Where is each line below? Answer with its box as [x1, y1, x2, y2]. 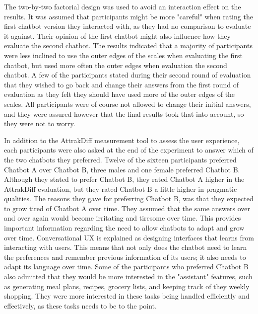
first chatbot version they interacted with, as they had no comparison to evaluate [4, 21, 251, 31]
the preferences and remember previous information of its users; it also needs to [4, 251, 246, 262]
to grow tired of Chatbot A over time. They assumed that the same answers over [4, 203, 250, 213]
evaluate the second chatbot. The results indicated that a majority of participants [4, 40, 253, 51]
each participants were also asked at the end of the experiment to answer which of [4, 145, 254, 155]
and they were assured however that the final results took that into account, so [4, 108, 244, 119]
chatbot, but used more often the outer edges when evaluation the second [4, 60, 227, 70]
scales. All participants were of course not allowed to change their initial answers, [4, 98, 251, 109]
